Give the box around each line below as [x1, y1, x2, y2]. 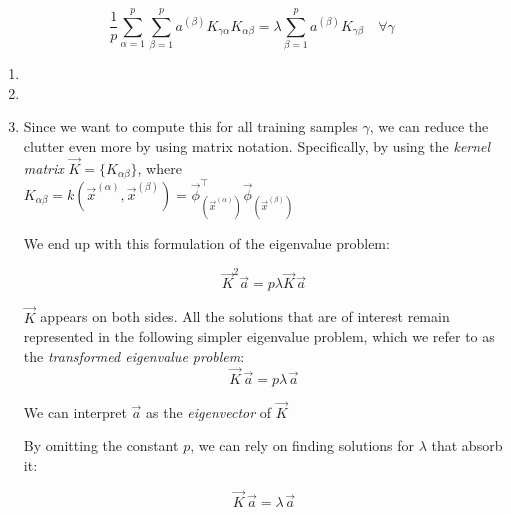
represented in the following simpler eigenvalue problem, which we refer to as [23, 326, 495, 347]
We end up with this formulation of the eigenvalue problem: [23, 233, 390, 254]
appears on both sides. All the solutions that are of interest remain [40, 306, 450, 327]
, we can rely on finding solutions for [190, 435, 415, 456]
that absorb [431, 435, 503, 456]
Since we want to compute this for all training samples [23, 116, 358, 137]
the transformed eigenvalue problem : [23, 345, 245, 366]
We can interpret [23, 401, 127, 422]
